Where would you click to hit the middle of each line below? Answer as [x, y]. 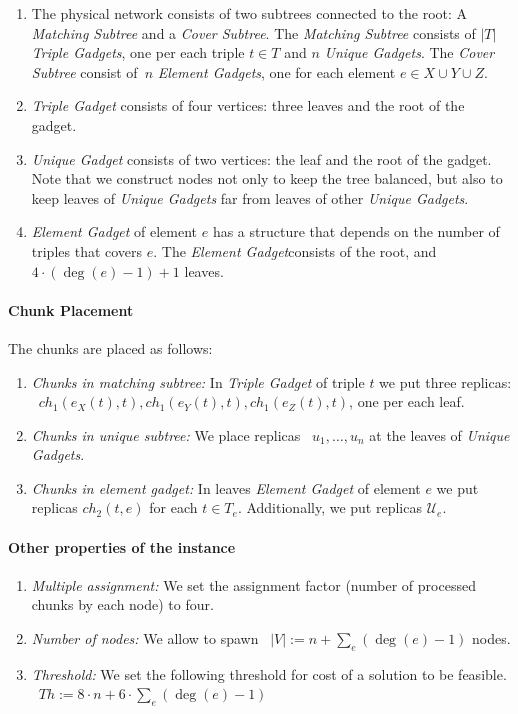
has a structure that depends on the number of [356, 231]
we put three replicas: [445, 381]
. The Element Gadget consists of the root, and [295, 250]
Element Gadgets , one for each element [276, 71]
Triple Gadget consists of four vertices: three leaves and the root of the [248, 105]
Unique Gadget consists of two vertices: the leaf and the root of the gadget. [261, 158]
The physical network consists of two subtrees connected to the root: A [249, 13]
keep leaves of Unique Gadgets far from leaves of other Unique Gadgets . [250, 197]
